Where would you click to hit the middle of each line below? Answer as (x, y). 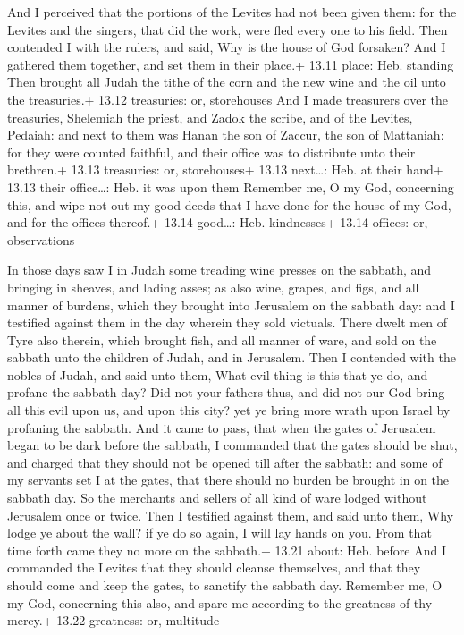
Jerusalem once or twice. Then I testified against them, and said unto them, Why (231, 515)
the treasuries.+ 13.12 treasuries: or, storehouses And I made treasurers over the (228, 99)
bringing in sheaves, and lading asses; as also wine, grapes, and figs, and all (213, 287)
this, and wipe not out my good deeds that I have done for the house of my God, (229, 204)
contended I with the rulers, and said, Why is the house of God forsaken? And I (227, 47)
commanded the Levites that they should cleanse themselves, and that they (214, 567)
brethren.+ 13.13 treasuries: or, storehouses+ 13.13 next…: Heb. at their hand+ (225, 169)
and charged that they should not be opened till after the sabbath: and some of (225, 462)
